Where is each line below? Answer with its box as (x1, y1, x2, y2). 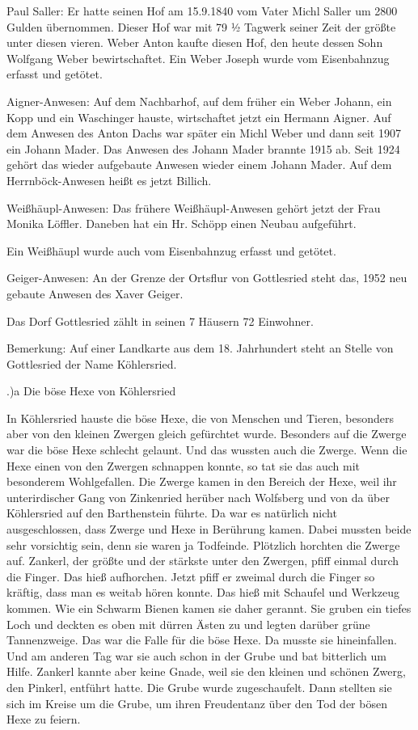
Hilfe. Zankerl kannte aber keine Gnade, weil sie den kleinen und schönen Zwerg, (6, 663, 406, 680)
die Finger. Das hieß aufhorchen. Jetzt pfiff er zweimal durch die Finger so (6, 568, 375, 584)
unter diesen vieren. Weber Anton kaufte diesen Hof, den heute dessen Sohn (6, 34, 383, 51)
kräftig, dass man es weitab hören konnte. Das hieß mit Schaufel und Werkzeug (6, 584, 399, 601)
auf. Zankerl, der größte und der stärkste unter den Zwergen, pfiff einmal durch (6, 552, 399, 569)
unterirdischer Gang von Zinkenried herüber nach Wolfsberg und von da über (6, 488, 390, 505)
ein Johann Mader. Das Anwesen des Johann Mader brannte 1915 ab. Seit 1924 (6, 140, 400, 157)
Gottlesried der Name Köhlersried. (6, 355, 177, 372)
